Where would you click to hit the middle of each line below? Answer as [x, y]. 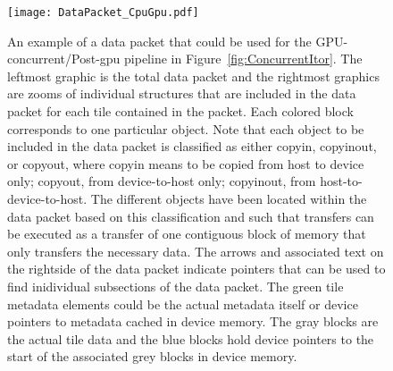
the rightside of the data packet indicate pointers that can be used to [196, 269]
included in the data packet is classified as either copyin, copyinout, [192, 146]
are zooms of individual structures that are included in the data [182, 93]
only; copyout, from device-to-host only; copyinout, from [162, 181]
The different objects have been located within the [229, 198]
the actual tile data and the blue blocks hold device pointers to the [191, 338]
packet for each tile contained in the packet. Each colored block [180, 111]
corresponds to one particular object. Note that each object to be [186, 128]
